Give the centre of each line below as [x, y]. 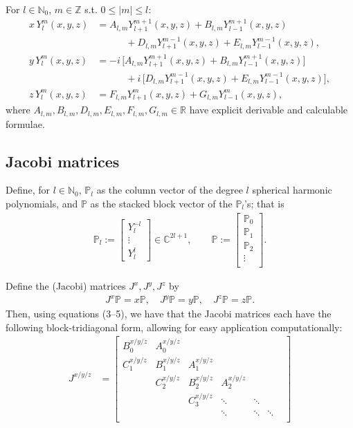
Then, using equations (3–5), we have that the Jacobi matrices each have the [169, 314]
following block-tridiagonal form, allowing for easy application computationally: [174, 327]
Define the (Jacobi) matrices [66, 286]
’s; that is [264, 203]
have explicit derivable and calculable [269, 110]
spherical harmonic [292, 190]
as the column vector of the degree [170, 190]
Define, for [28, 190]
